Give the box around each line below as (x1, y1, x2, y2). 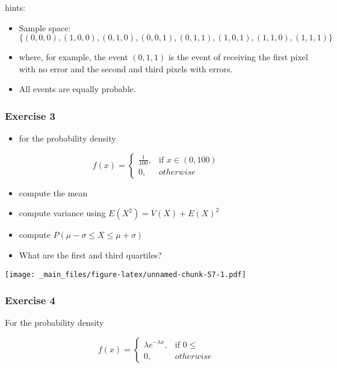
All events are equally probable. (19, 83, 136, 95)
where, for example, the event (19, 51, 128, 63)
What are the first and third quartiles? (19, 248, 162, 261)
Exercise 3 (5, 108, 55, 123)
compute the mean (19, 186, 88, 199)
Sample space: (19, 21, 71, 34)
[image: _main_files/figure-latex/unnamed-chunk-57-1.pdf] (5, 270, 246, 279)
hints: (5, 1, 25, 13)
